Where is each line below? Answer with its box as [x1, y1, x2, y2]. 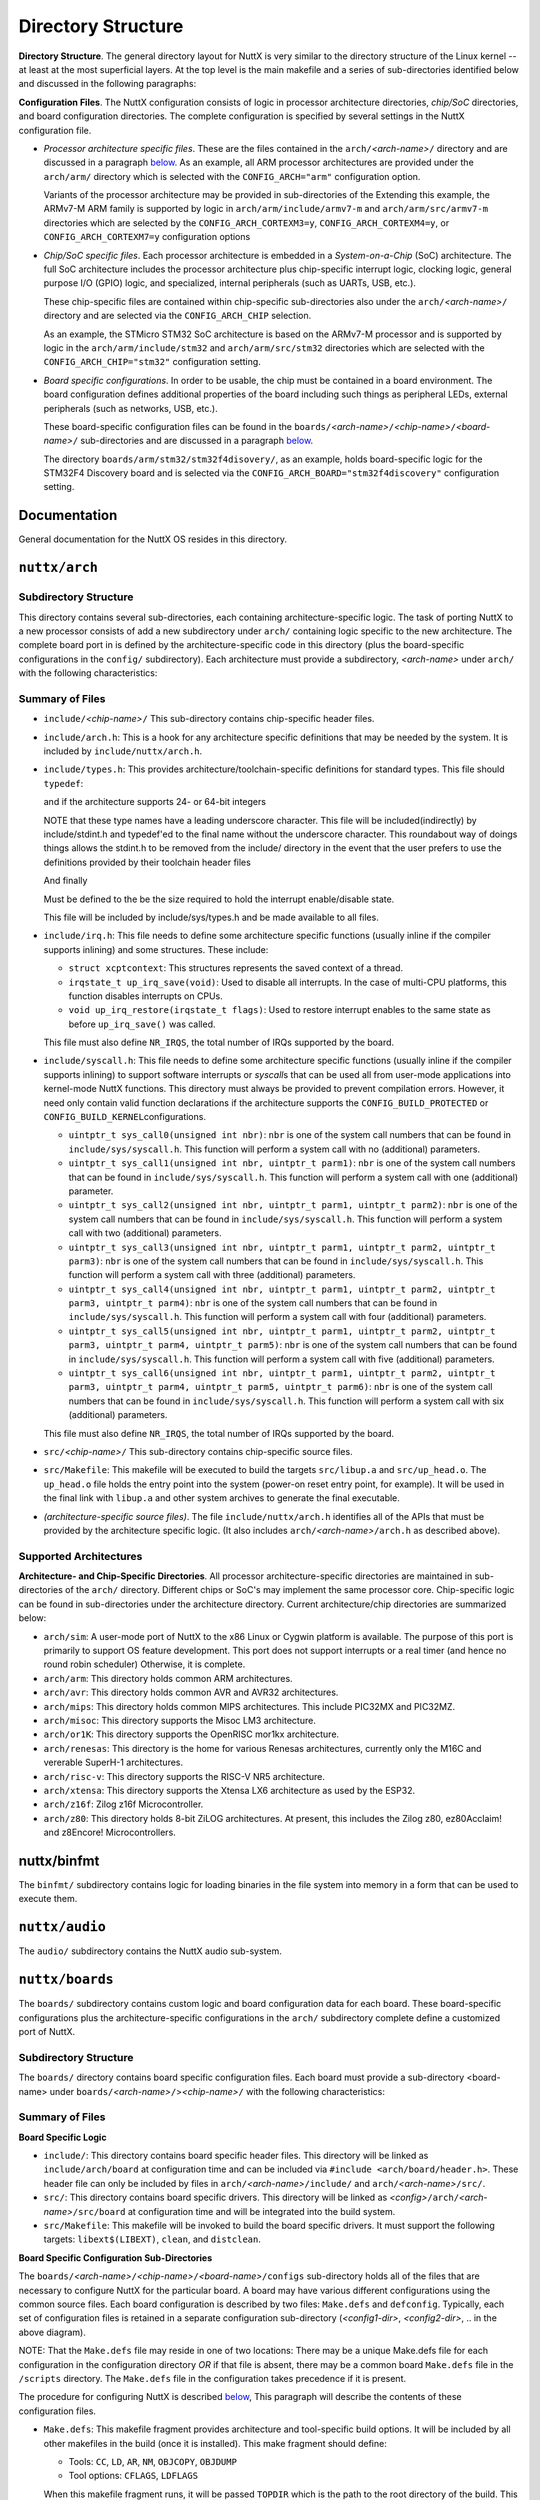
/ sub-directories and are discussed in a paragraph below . [72, 435, 314, 447]
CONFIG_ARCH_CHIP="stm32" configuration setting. [43, 356, 262, 368]
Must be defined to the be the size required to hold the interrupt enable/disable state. [43, 893, 395, 905]
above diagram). [18, 2326, 87, 2338]
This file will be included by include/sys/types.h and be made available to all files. [43, 911, 379, 923]
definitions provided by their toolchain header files [43, 856, 252, 868]
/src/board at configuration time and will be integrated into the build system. [72, 2205, 396, 2217]
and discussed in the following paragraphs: [18, 78, 197, 90]
